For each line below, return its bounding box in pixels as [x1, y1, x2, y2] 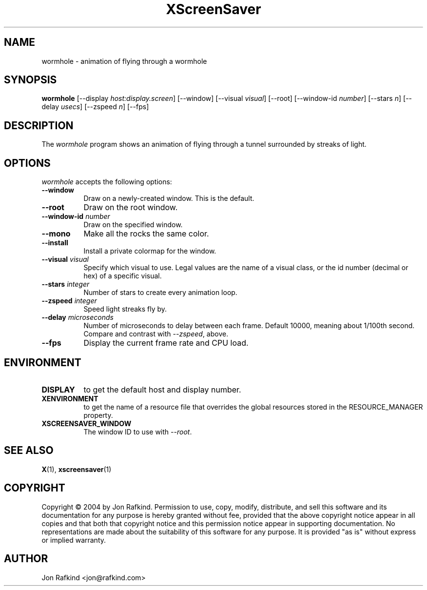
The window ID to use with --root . [83, 427, 192, 436]
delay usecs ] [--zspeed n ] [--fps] [41, 102, 149, 111]
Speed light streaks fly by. [83, 305, 167, 314]
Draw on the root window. [83, 202, 178, 213]
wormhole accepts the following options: [41, 177, 172, 186]
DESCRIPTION [4, 119, 74, 132]
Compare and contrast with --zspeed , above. [83, 330, 229, 338]
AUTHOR [4, 552, 48, 565]
